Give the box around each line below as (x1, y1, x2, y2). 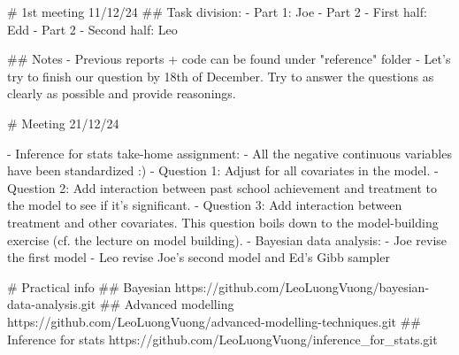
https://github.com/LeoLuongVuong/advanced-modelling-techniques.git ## (7, 312, 422, 330)
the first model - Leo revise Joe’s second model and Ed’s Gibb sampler (7, 248, 390, 266)
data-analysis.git (7, 295, 96, 313)
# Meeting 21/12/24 (7, 113, 119, 132)
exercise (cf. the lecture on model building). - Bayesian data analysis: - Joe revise (7, 230, 448, 249)
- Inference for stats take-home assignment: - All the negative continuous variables (7, 143, 452, 162)
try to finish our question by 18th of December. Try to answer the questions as (7, 66, 434, 85)
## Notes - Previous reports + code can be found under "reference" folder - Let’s (7, 50, 451, 68)
